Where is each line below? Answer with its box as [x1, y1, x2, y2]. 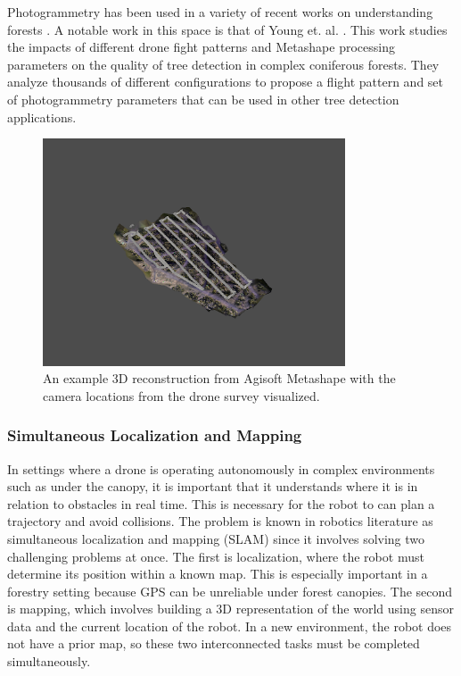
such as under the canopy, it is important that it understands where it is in [7, 477, 418, 496]
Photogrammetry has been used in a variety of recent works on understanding [7, 3, 433, 21]
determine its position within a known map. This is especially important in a [7, 564, 428, 583]
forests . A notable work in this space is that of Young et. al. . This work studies [7, 20, 448, 38]
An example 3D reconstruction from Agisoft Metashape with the [43, 369, 396, 388]
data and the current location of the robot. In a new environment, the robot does [7, 616, 452, 635]
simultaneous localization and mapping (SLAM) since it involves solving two [7, 529, 425, 547]
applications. [7, 107, 77, 126]
